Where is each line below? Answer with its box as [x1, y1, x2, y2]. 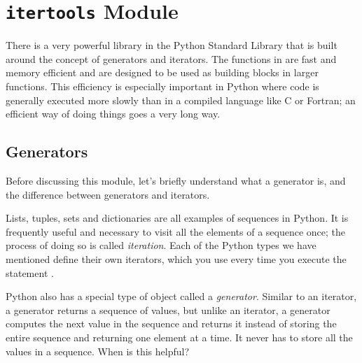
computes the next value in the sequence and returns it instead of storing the [6, 316, 337, 331]
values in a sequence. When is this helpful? [6, 343, 190, 358]
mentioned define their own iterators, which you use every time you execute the [6, 251, 347, 266]
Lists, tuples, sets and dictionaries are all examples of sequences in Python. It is [6, 211, 349, 225]
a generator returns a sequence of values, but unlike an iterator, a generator [6, 302, 330, 317]
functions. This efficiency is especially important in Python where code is [6, 79, 319, 94]
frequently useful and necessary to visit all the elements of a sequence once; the [6, 224, 346, 239]
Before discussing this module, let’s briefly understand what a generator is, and [6, 173, 346, 188]
